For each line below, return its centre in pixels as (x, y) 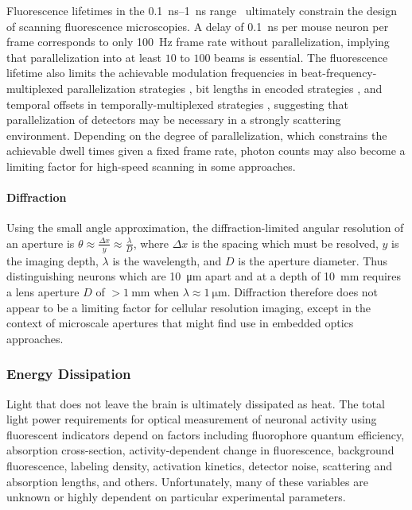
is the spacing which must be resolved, (285, 243)
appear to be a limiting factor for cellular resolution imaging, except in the (189, 307)
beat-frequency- (339, 73)
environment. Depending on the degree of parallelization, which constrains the (197, 135)
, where (151, 243)
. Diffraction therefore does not (303, 291)
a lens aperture (43, 291)
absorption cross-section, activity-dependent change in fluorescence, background (200, 450)
